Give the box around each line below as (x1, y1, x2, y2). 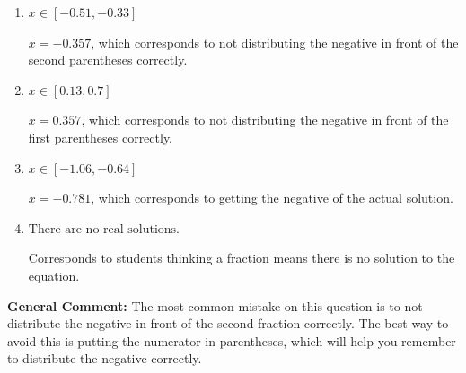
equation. (28, 265, 80, 284)
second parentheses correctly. (28, 50, 188, 69)
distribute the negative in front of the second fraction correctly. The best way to (7, 314, 449, 333)
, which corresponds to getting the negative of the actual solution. (91, 188, 453, 207)
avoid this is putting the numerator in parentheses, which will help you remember (7, 331, 456, 350)
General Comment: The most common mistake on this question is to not (7, 296, 423, 315)
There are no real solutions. (28, 222, 180, 236)
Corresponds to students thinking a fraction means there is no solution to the (28, 248, 455, 267)
